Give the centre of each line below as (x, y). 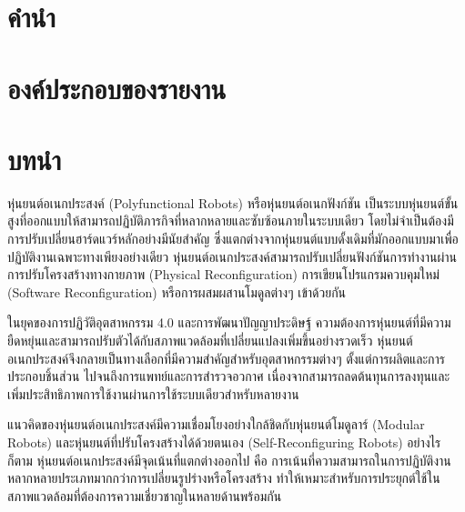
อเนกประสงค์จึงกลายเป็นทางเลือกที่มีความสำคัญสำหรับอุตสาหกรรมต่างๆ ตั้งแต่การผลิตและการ (226, 358)
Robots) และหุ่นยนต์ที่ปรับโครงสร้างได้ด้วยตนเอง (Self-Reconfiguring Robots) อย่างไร (224, 442)
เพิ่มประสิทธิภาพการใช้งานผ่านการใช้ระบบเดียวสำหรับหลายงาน (153, 393)
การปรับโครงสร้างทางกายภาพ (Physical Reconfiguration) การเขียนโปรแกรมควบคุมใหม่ (223, 274)
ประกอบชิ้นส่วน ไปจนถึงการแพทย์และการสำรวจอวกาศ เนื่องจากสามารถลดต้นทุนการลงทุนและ (229, 376)
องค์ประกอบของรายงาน (117, 88)
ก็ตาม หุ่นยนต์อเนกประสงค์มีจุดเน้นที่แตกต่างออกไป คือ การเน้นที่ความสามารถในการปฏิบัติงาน (229, 460)
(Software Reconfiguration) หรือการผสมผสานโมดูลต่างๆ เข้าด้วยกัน (177, 291)
